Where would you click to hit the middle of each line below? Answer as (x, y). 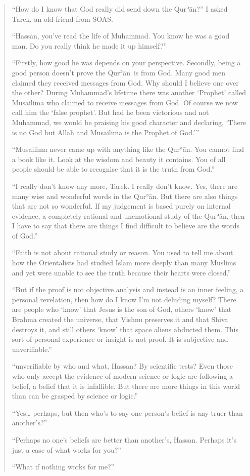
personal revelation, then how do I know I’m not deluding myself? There (124, 299)
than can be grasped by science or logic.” (75, 396)
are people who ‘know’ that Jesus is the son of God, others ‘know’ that (122, 309)
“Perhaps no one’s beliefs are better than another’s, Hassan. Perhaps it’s (124, 439)
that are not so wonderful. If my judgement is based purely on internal (121, 206)
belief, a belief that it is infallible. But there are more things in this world (126, 386)
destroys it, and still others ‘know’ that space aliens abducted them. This (125, 329)
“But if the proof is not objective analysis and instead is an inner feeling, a (128, 289)
